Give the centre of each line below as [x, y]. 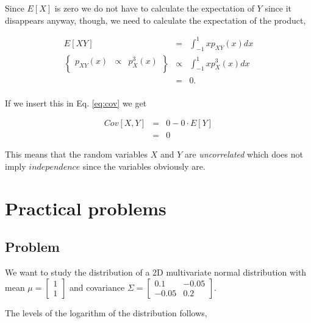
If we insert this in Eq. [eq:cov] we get [76, 102]
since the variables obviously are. [144, 166]
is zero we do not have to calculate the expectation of [154, 8]
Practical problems [86, 208]
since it [278, 8]
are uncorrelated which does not [244, 154]
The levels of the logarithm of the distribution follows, [106, 312]
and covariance [97, 287]
